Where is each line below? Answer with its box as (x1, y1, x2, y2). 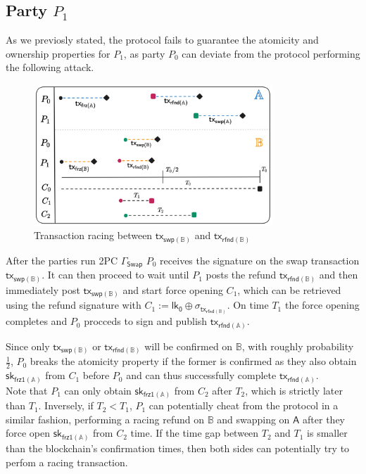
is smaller (307, 425, 348, 440)
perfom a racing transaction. (6, 454, 128, 469)
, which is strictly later (245, 383, 343, 397)
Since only (6, 338, 50, 353)
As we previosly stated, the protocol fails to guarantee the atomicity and (6, 32, 319, 47)
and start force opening (122, 282, 223, 297)
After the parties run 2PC (6, 252, 118, 267)
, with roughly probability (241, 338, 354, 353)
